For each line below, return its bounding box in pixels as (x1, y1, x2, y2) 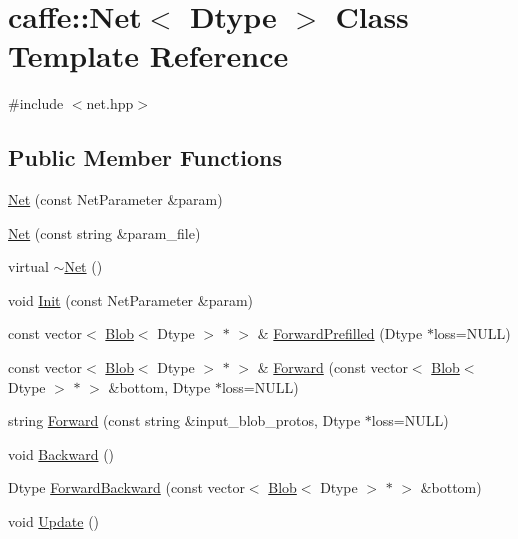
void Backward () (8, 443, 115, 464)
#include (8, 93, 64, 114)
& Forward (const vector (257, 357, 408, 378)
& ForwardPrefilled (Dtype (257, 323, 423, 344)
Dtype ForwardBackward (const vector (8, 477, 245, 498)
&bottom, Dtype (108, 376, 211, 397)
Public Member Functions (8, 142, 282, 173)
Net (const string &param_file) (8, 222, 201, 243)
